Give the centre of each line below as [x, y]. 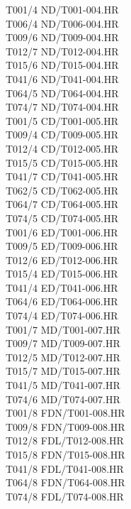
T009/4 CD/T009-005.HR [62, 135]
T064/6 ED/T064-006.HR [62, 301]
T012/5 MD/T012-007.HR [63, 357]
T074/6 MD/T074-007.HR [63, 399]
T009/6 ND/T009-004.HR [62, 37]
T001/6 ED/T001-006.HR [62, 232]
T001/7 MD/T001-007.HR [63, 329]
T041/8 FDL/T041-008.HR [65, 468]
